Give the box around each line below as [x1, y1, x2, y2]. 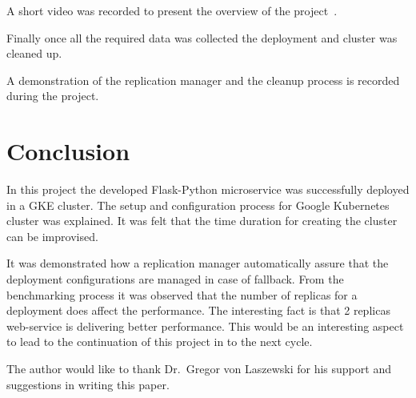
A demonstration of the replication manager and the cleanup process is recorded [6, 71, 400, 88]
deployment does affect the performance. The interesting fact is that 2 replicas [6, 302, 390, 319]
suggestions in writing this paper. [6, 376, 170, 392]
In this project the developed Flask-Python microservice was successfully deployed [6, 181, 410, 198]
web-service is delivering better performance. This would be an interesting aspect [6, 317, 404, 334]
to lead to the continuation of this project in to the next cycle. [6, 333, 313, 350]
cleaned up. [6, 45, 62, 62]
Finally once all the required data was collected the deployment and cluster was [6, 29, 398, 46]
